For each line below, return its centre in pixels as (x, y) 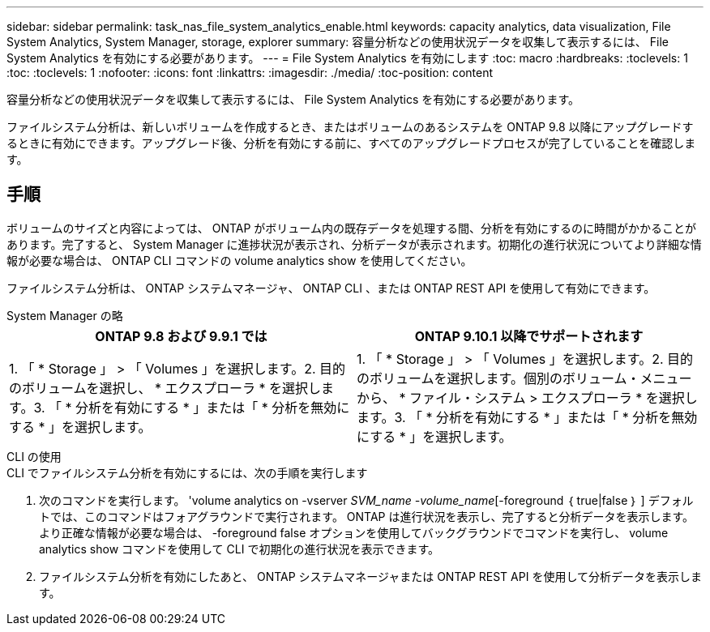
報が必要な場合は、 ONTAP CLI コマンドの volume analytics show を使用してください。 (240, 260)
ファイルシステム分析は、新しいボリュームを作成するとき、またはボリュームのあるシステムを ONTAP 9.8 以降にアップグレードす (350, 127)
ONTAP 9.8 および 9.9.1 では (181, 336)
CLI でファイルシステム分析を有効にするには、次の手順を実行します (187, 472)
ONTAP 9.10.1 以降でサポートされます (529, 336)
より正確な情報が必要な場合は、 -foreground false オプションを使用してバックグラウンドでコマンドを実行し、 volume (354, 532)
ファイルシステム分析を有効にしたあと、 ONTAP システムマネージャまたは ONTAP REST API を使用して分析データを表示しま (370, 576)
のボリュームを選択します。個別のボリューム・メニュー (524, 378)
